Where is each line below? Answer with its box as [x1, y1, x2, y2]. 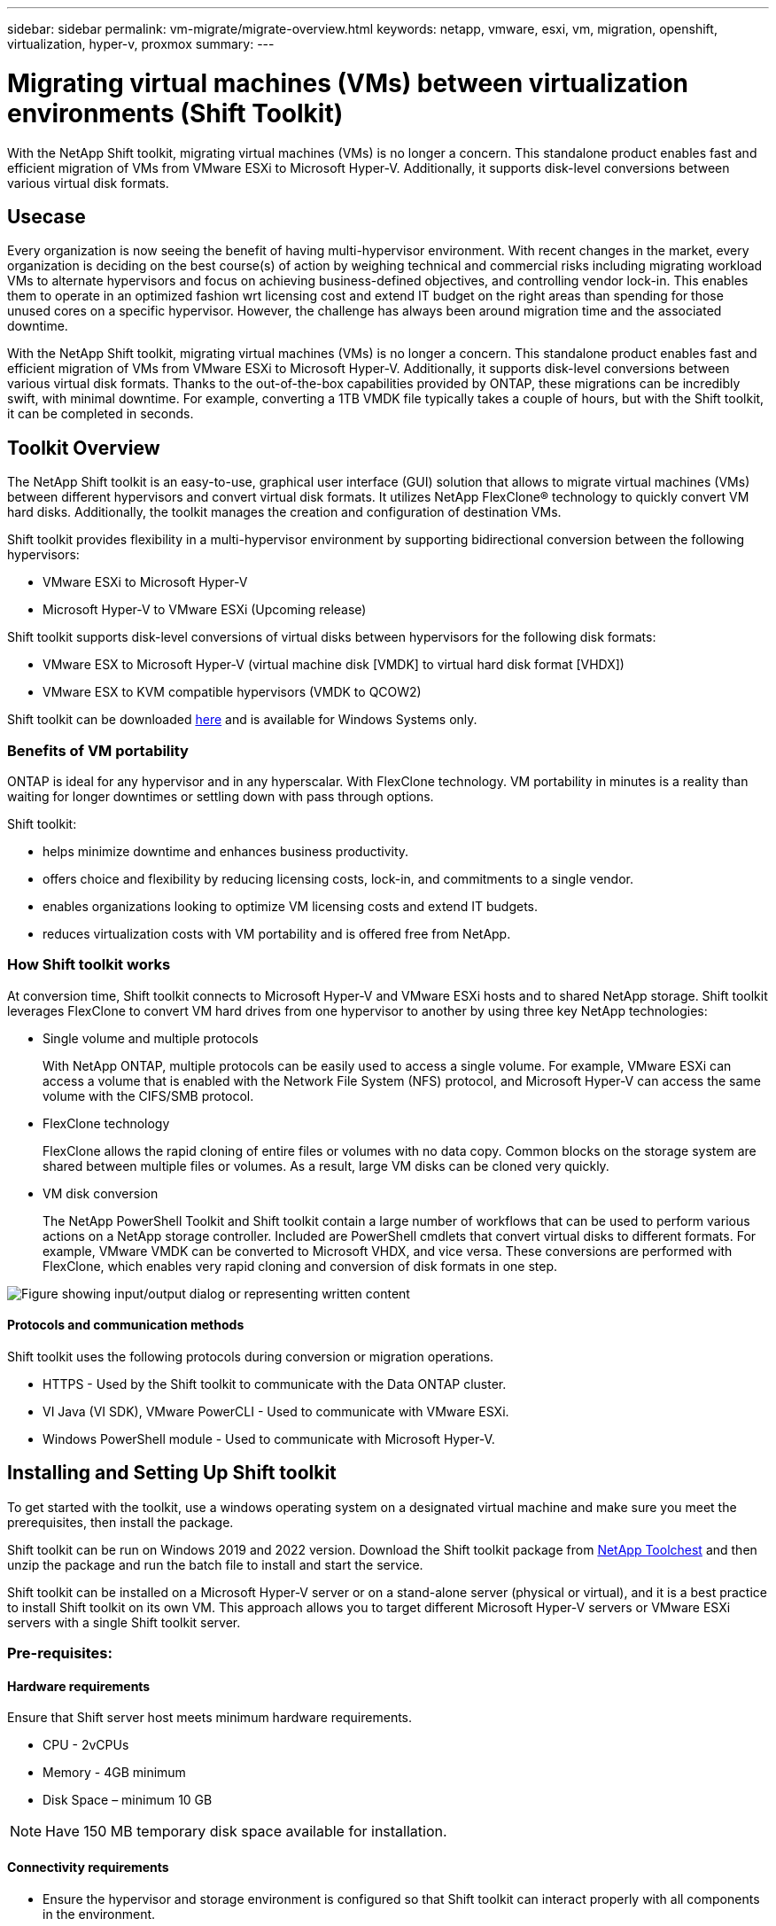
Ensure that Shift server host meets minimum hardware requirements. [7, 1710, 413, 1726]
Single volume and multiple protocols [43, 1030, 259, 1046]
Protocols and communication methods [7, 1317, 244, 1333]
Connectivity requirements [7, 1859, 169, 1875]
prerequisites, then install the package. [7, 1514, 234, 1530]
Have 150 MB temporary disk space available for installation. [45, 1822, 447, 1841]
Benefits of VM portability [7, 741, 189, 760]
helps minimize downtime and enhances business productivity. [43, 843, 409, 859]
